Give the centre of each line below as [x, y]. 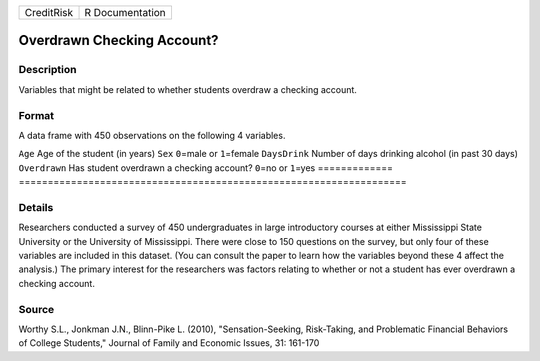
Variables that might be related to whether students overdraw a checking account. [187, 89]
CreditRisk [49, 12]
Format [36, 115]
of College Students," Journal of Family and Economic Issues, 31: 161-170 [169, 343]
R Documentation [125, 12]
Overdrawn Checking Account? [118, 40]
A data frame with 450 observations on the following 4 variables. [152, 135]
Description [47, 70]
